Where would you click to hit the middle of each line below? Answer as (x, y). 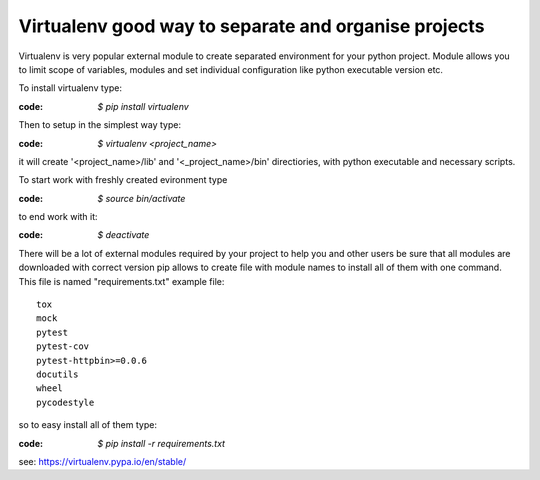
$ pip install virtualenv (143, 106)
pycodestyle (65, 402)
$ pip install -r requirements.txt (161, 443)
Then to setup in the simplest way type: (100, 125)
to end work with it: (58, 217)
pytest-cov (63, 346)
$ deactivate (123, 235)
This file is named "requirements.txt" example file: (121, 281)
